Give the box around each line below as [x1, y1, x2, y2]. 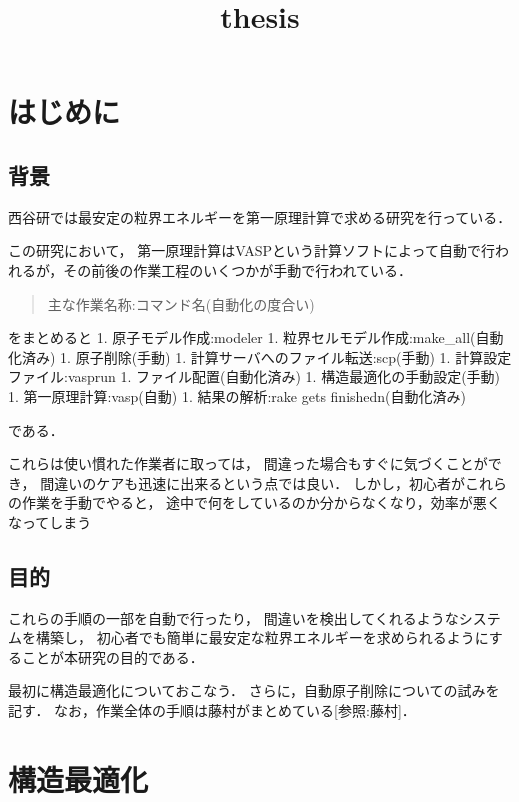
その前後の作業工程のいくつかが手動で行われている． [63, 259, 413, 280]
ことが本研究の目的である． [21, 646, 204, 667]
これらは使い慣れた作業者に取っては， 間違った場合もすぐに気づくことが [8, 453, 488, 474]
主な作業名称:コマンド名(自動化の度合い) [47, 293, 315, 314]
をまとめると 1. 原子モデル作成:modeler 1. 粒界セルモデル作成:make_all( [8, 327, 476, 348]
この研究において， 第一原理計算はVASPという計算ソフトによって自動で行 [8, 240, 495, 261]
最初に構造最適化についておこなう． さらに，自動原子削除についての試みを [8, 680, 500, 701]
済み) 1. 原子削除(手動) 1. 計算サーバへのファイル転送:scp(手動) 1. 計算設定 [21, 346, 512, 367]
